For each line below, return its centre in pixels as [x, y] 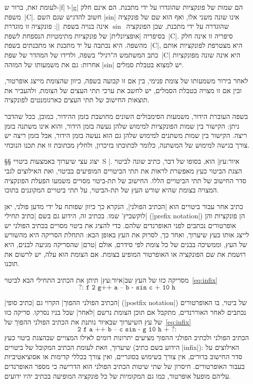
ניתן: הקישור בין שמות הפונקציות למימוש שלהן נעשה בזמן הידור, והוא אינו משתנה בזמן [122, 125]
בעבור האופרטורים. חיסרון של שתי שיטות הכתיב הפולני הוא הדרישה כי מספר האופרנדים [125, 366]
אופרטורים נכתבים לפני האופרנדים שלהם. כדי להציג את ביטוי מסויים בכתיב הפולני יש [120, 225]
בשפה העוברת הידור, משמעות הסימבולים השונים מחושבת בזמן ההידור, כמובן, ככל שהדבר [126, 116]
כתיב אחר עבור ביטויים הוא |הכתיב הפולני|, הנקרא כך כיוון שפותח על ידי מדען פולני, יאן [124, 206]
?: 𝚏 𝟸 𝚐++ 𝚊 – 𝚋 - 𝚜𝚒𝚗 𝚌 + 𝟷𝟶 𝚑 [127, 288]
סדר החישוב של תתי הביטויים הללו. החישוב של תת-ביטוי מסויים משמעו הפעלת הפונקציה [126, 180]
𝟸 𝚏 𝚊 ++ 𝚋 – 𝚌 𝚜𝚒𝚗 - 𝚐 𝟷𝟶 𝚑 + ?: [127, 330]
